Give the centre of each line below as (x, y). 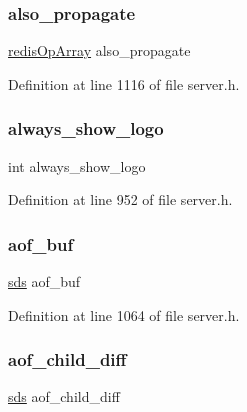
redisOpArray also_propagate (99, 50)
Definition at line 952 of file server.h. (120, 199)
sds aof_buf (44, 281)
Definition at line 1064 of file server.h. (124, 314)
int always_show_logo (77, 165)
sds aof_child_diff (64, 396)
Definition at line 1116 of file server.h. (124, 83)
